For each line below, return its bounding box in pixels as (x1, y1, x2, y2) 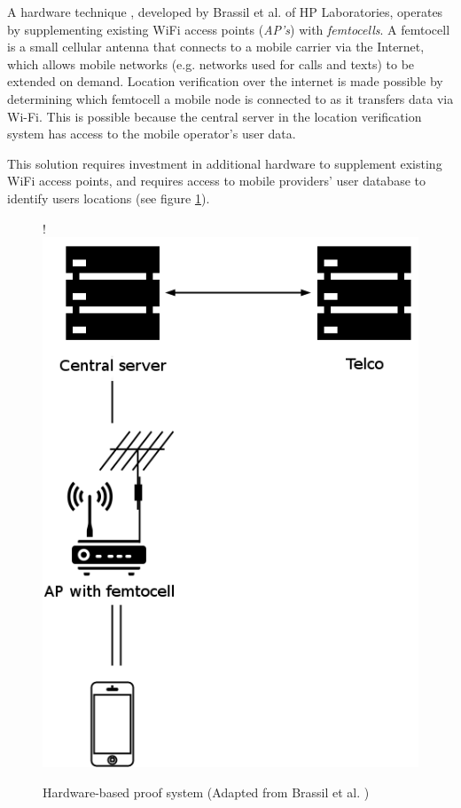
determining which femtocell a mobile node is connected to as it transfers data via (7, 89, 454, 107)
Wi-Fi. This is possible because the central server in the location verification (7, 107, 422, 125)
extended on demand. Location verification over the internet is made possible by (7, 72, 443, 91)
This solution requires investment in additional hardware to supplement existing (7, 154, 442, 172)
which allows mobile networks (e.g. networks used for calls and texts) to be (7, 54, 415, 73)
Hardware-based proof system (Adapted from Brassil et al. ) (43, 783, 370, 802)
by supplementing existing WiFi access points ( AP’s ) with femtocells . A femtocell (7, 20, 450, 38)
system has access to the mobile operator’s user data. (7, 124, 296, 143)
